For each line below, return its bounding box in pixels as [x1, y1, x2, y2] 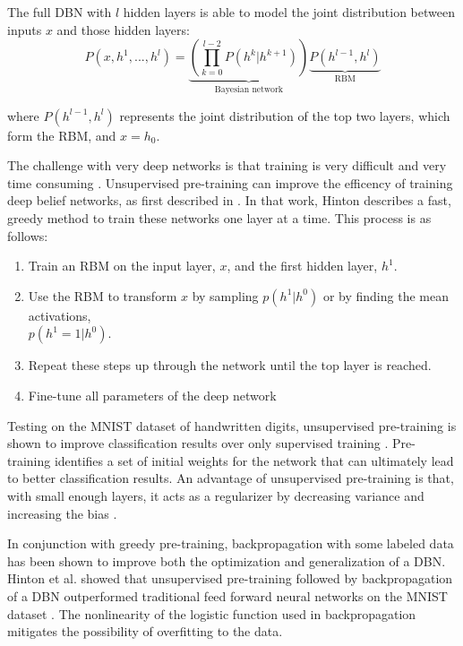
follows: [7, 226, 48, 245]
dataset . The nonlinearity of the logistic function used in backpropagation [7, 604, 416, 623]
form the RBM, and [7, 125, 116, 144]
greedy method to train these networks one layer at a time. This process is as [7, 209, 432, 227]
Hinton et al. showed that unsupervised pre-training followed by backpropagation [7, 569, 453, 588]
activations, [28, 306, 91, 324]
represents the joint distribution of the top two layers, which [119, 106, 450, 125]
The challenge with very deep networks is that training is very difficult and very [7, 156, 447, 175]
